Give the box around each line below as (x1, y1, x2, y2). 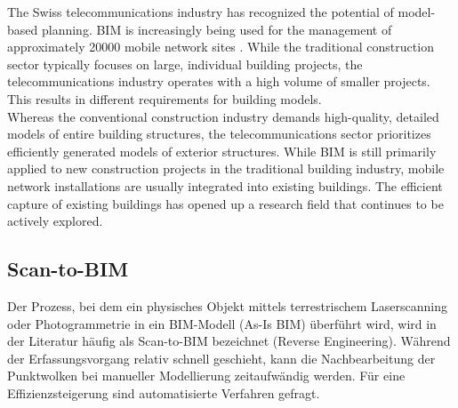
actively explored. (7, 212, 103, 230)
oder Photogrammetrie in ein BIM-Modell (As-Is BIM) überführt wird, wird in (7, 314, 437, 332)
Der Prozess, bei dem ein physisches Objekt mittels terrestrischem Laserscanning (7, 296, 448, 315)
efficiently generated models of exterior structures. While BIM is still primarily (7, 141, 437, 160)
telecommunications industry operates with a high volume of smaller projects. (7, 72, 430, 91)
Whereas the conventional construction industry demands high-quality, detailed (7, 107, 439, 125)
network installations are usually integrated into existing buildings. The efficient (7, 176, 443, 195)
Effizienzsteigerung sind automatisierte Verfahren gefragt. (7, 383, 320, 402)
